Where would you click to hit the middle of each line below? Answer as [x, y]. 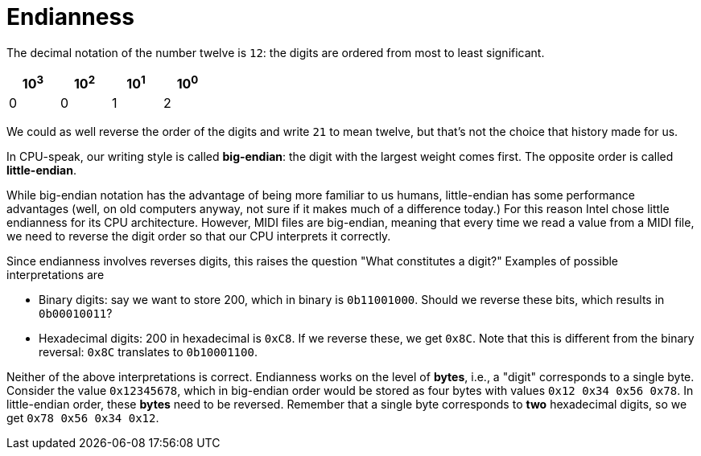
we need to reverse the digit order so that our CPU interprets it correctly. [199, 236]
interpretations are [56, 275]
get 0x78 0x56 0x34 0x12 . [83, 418]
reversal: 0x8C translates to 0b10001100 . [148, 352]
